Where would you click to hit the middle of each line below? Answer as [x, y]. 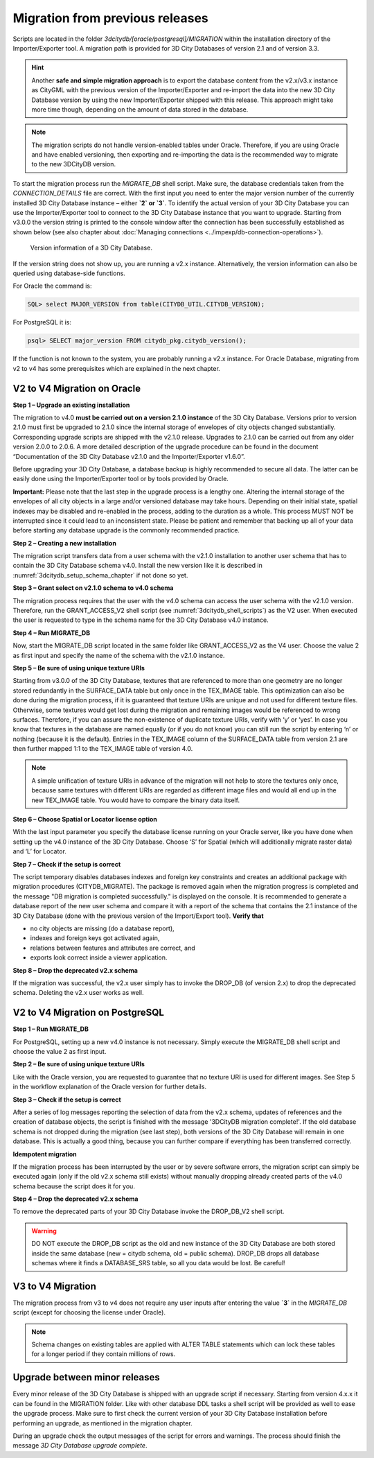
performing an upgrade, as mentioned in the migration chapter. [103, 1423]
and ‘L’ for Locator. [40, 851]
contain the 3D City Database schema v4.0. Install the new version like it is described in [137, 566]
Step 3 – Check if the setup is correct [67, 1100]
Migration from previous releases [111, 18]
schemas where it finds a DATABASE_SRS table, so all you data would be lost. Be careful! [158, 1263]
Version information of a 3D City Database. [91, 248]
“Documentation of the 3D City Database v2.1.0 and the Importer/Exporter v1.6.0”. [129, 456]
